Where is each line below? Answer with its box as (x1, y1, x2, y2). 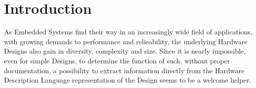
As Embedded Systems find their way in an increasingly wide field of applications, (4, 27, 253, 37)
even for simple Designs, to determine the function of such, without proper (4, 55, 230, 65)
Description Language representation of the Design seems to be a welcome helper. (4, 75, 252, 85)
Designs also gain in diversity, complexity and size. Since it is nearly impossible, (4, 46, 246, 56)
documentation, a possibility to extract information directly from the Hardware (4, 65, 245, 75)
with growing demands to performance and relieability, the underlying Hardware (4, 36, 248, 46)
